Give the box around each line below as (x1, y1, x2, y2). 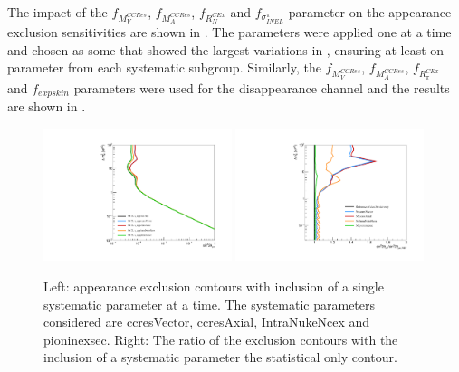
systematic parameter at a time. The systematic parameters (43, 294, 376, 313)
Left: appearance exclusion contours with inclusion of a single (43, 276, 384, 295)
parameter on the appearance (288, 3, 452, 21)
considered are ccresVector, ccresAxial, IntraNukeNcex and (43, 312, 370, 331)
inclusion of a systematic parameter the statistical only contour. (43, 348, 397, 367)
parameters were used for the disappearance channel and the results (73, 78, 450, 97)
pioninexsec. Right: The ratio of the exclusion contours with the (43, 329, 398, 348)
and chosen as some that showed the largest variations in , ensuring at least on (7, 40, 445, 59)
